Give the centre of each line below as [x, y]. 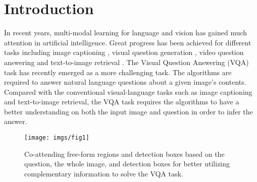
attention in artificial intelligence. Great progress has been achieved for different [128, 42]
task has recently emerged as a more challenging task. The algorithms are [118, 72]
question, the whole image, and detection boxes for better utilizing [127, 164]
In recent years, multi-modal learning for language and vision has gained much [126, 33]
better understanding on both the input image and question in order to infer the [128, 111]
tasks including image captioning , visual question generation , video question [124, 52]
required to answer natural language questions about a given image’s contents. [125, 82]
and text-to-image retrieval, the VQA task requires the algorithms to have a [122, 102]
